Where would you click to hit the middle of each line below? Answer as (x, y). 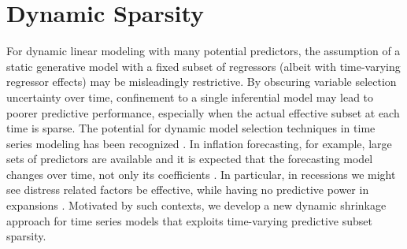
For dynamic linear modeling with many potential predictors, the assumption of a (203, 51)
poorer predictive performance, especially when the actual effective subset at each (203, 112)
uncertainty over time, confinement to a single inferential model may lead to (190, 97)
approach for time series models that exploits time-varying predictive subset (189, 220)
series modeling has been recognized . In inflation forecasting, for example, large (199, 143)
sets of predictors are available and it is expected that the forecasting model (190, 159)
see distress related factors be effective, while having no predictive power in (188, 190)
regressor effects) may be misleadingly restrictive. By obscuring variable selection (202, 82)
